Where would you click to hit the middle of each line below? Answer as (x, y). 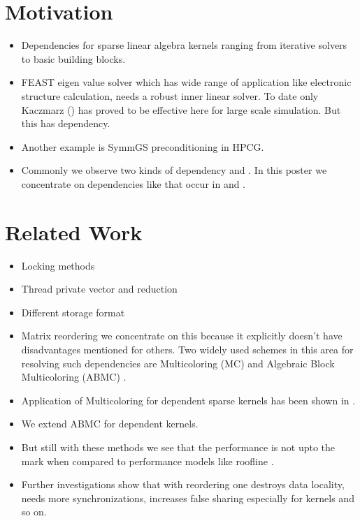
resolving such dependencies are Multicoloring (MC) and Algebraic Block (178, 363)
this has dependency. (66, 123)
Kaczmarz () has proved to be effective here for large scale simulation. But (181, 109)
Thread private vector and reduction (99, 289)
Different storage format (73, 312)
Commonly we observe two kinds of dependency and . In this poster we (174, 170)
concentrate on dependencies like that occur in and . (134, 183)
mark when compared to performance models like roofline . (147, 461)
